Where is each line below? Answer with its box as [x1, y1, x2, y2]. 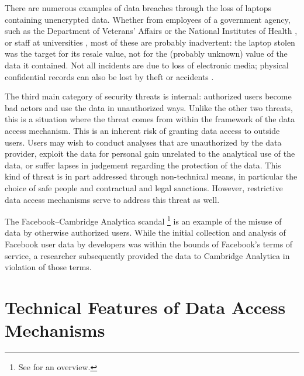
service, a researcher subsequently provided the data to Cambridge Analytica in [5, 249, 290, 261]
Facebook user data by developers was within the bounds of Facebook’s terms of [5, 237, 293, 250]
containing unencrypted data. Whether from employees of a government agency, [5, 13, 291, 25]
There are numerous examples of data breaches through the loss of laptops [5, 2, 272, 13]
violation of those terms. [5, 261, 92, 273]
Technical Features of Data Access [5, 295, 286, 319]
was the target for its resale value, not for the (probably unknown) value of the [5, 47, 288, 60]
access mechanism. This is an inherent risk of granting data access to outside [5, 124, 280, 136]
